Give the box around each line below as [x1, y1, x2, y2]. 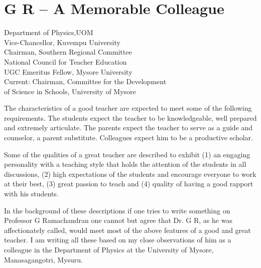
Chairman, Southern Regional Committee [4, 47, 132, 57]
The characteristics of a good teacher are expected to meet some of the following [4, 103, 252, 113]
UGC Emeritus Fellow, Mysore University [4, 66, 133, 77]
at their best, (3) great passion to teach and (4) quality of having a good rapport [4, 178, 253, 189]
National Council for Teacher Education [4, 56, 127, 67]
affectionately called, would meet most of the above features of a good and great [4, 224, 251, 235]
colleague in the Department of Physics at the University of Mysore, [4, 244, 214, 254]
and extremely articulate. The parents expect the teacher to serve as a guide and [4, 122, 253, 133]
